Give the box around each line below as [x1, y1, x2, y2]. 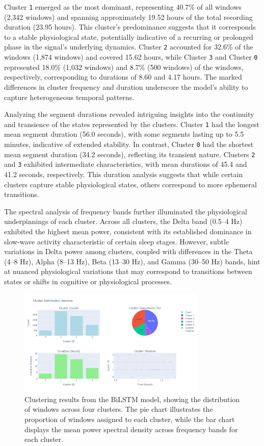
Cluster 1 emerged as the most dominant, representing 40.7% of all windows [4, 2, 242, 12]
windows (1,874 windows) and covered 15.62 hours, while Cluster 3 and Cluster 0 [4, 52, 258, 62]
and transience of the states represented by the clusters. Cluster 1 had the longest [4, 118, 260, 129]
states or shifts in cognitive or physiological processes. [4, 276, 172, 286]
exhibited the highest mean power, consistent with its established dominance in [4, 226, 252, 236]
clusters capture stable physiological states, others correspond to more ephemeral [4, 179, 257, 189]
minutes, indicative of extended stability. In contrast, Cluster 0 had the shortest [4, 138, 254, 149]
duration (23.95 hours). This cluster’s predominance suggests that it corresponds [4, 21, 256, 32]
